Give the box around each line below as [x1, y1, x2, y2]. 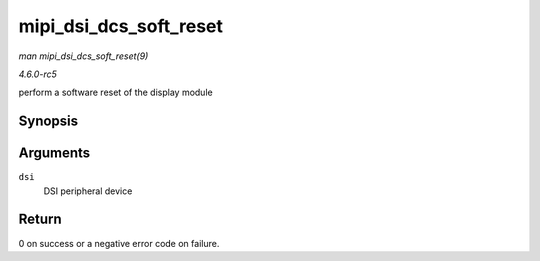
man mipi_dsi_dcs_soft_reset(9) [18, 50, 149, 62]
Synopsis [18, 113, 79, 130]
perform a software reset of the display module [18, 86, 214, 99]
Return [18, 211, 62, 228]
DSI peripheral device [43, 185, 133, 197]
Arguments [18, 145, 91, 162]
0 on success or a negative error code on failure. [18, 237, 220, 249]
